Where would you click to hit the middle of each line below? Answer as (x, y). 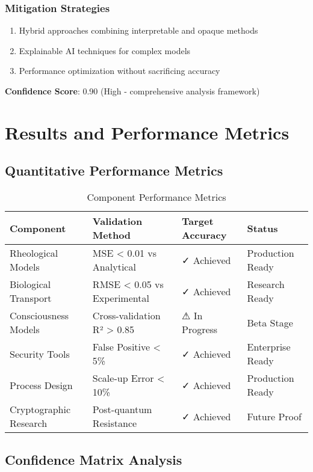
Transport (31, 298)
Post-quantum (122, 409)
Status (262, 228)
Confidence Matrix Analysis (94, 459)
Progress (200, 329)
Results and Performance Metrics (147, 132)
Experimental (121, 298)
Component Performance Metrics (156, 197)
